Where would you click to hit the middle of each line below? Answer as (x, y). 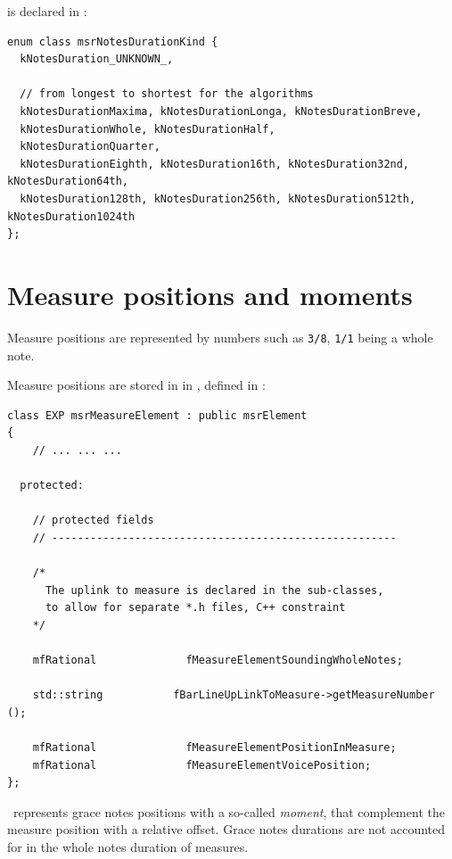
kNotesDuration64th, (68, 182)
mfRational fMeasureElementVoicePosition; (202, 765)
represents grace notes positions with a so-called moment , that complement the (229, 811)
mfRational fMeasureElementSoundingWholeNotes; (218, 660)
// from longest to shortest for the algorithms (167, 94)
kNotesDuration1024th (71, 216)
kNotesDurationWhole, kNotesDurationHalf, (148, 129)
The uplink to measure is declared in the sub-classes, (214, 590)
